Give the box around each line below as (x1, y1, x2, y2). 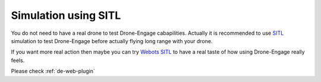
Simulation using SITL (11, 9, 121, 22)
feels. (11, 57, 25, 64)
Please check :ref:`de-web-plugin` (11, 68, 95, 75)
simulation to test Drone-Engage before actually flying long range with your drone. (11, 37, 213, 44)
